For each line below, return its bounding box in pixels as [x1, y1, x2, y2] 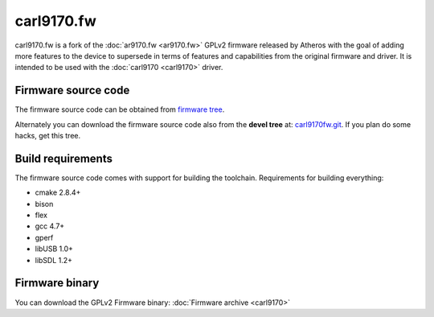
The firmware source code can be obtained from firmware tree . [14, 105, 225, 114]
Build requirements [14, 151, 113, 165]
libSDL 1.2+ [35, 255, 72, 265]
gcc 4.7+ [35, 221, 65, 231]
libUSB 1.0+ [35, 244, 74, 253]
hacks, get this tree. [14, 131, 80, 141]
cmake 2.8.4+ [35, 187, 81, 197]
